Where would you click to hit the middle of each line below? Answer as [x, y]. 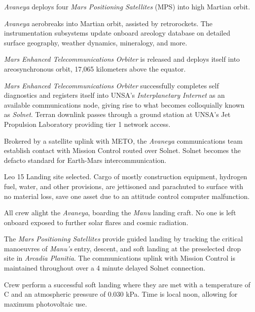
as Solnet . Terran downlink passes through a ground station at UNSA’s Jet [117, 114]
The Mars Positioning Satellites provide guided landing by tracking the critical [124, 239]
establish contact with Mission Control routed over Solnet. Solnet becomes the [122, 150]
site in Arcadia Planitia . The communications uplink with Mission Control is [120, 258]
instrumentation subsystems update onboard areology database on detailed [117, 33]
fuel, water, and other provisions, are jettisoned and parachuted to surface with [124, 186]
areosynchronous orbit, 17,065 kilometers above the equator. [95, 68]
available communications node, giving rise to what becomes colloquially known [124, 104]
